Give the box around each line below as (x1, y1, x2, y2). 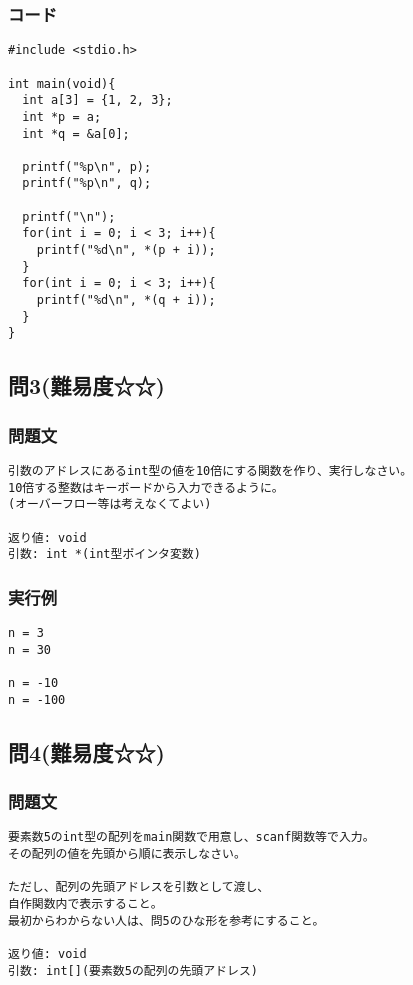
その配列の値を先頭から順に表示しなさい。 (8, 847, 246, 862)
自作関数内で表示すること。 (8, 897, 163, 912)
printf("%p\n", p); (22, 159, 152, 174)
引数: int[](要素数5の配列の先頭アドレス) (8, 963, 258, 978)
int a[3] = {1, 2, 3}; (22, 93, 173, 108)
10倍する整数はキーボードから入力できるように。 (8, 480, 284, 495)
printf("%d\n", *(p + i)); (36, 243, 216, 258)
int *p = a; (22, 109, 102, 124)
